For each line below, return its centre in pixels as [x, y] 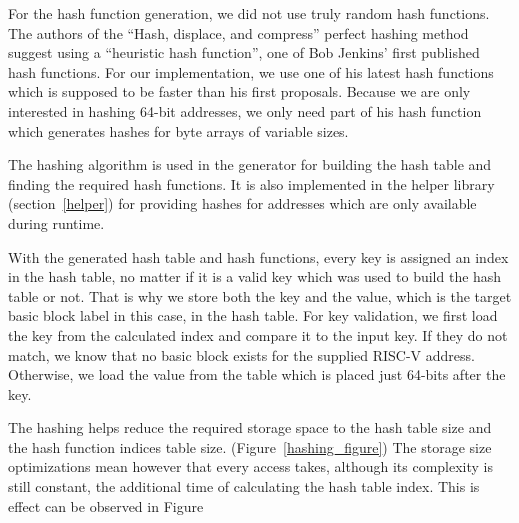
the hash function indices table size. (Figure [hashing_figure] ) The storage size [250, 446]
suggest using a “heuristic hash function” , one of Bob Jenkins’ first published [244, 52]
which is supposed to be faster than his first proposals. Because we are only [239, 91]
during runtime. [56, 222]
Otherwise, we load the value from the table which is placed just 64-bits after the [257, 374]
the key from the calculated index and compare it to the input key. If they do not [258, 334]
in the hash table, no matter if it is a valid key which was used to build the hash [255, 276]
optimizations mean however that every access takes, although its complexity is [251, 466]
